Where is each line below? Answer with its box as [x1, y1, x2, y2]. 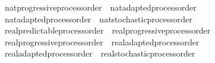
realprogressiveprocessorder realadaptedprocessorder [4, 35, 200, 48]
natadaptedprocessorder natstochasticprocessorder [4, 12, 192, 25]
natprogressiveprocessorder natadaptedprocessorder [4, 1, 197, 13]
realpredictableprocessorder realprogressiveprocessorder [4, 24, 211, 37]
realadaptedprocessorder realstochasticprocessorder [4, 47, 195, 59]
